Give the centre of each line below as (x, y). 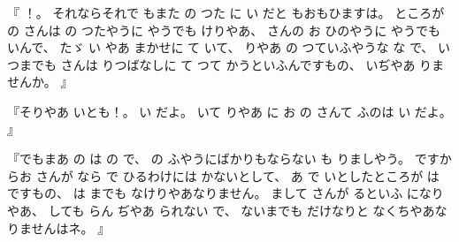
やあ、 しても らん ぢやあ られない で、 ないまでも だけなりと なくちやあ (221, 210)
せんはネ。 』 (71, 227)
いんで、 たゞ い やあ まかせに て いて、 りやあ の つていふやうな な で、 (221, 47)
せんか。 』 (40, 82)
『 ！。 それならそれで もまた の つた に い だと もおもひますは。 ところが (226, 12)
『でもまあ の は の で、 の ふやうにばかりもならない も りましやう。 (209, 159)
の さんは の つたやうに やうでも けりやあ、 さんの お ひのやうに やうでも (224, 30)
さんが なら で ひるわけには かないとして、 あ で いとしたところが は (237, 175)
